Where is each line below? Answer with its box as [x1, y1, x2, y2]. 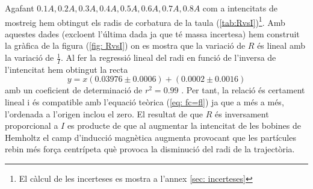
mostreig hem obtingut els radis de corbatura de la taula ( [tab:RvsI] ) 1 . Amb [5, 14, 285, 28]
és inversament [215, 107, 269, 120]
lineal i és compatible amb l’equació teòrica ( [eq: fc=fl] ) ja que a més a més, [5, 96, 284, 108]
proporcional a [5, 119, 58, 132]
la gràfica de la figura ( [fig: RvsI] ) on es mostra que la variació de [5, 39, 246, 52]
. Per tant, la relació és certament [181, 84, 305, 96]
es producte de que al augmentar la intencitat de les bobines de [67, 119, 301, 132]
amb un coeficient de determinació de [5, 84, 143, 96]
